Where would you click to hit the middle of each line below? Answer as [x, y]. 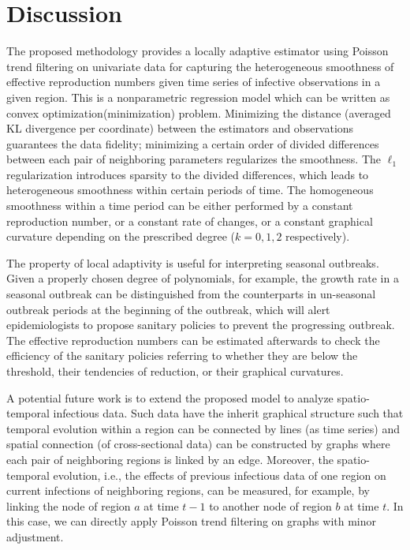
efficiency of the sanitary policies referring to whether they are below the [182, 355]
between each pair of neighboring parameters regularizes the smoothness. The [194, 159]
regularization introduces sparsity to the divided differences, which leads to [188, 174]
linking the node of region [69, 505]
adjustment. [35, 536]
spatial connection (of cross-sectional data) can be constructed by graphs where [198, 444]
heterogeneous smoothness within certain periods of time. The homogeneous [190, 190]
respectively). [318, 236]
